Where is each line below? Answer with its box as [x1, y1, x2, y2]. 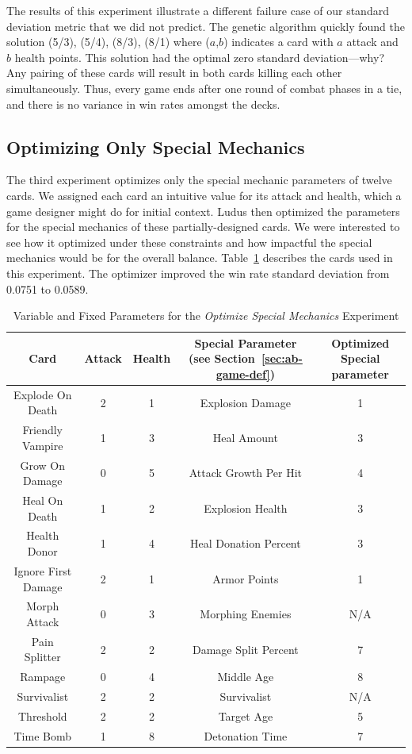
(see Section [188, 350, 255, 367]
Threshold [17, 707, 67, 724]
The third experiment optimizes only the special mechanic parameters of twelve [6, 171, 392, 188]
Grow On [20, 456, 66, 473]
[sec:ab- [261, 350, 303, 367]
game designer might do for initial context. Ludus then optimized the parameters [6, 202, 400, 219]
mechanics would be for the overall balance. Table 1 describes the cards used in [6, 249, 393, 266]
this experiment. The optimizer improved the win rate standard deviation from [6, 264, 390, 281]
